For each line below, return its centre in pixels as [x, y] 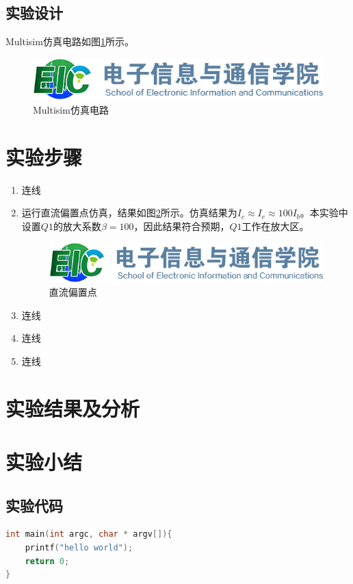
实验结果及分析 [73, 408]
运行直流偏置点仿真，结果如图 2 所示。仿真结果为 [129, 213]
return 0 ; [47, 561]
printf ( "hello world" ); [79, 548]
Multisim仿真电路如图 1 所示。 [70, 41]
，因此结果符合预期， [182, 226]
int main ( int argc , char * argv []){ [89, 534]
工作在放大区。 [275, 226]
